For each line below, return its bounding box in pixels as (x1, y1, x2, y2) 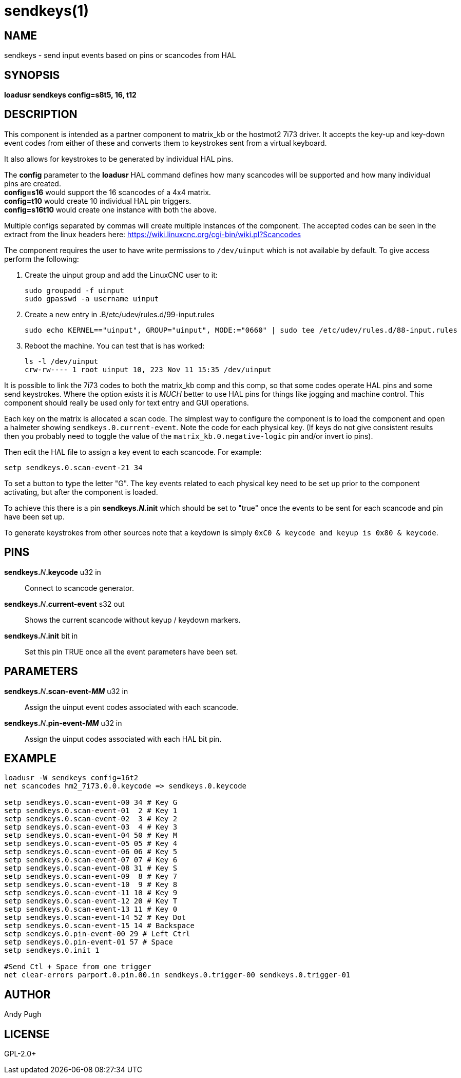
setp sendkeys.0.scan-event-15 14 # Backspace (4, 921, 195, 930)
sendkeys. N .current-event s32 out (4, 599, 125, 608)
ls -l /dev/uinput (25, 357, 99, 365)
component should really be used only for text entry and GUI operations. (4, 398, 249, 407)
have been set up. (4, 512, 65, 521)
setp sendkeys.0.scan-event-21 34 (4, 463, 143, 472)
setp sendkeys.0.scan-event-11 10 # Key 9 (4, 889, 178, 897)
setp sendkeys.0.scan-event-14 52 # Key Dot (4, 913, 186, 922)
